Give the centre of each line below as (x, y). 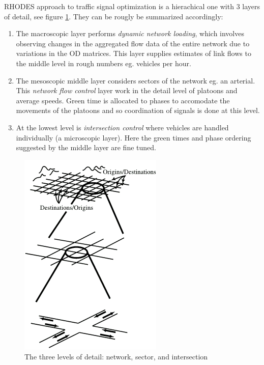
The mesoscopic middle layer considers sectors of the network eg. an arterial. (136, 80)
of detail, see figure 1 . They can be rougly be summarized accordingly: (114, 16)
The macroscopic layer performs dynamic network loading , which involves (130, 33)
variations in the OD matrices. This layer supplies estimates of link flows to (134, 53)
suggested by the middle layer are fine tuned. (86, 147)
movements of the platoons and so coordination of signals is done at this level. (138, 110)
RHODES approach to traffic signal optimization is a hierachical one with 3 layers (132, 6)
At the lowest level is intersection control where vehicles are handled (122, 127)
